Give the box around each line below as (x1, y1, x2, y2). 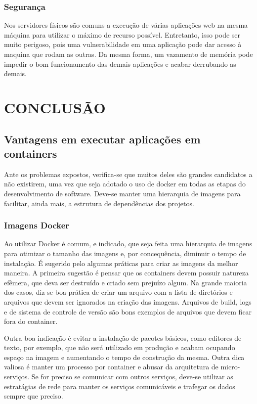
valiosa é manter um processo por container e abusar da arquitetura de (4, 361, 218, 372)
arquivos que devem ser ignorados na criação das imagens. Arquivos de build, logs (4, 296, 252, 307)
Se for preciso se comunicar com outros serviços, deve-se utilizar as (31, 371, 233, 382)
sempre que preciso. (4, 391, 63, 401)
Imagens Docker (4, 219, 70, 231)
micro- (220, 361, 240, 372)
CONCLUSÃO (4, 97, 106, 117)
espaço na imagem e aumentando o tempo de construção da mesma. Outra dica (4, 352, 245, 362)
